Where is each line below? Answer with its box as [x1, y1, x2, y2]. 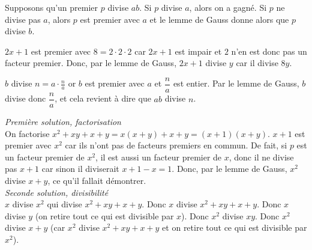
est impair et [175, 44, 222, 57]
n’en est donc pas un [231, 44, 307, 57]
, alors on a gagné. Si [189, 1, 267, 13]
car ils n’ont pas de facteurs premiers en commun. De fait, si [65, 139, 287, 151]
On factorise [5, 127, 50, 139]
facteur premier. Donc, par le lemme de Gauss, [5, 56, 177, 69]
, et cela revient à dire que [55, 92, 151, 105]
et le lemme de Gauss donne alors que [149, 13, 289, 25]
